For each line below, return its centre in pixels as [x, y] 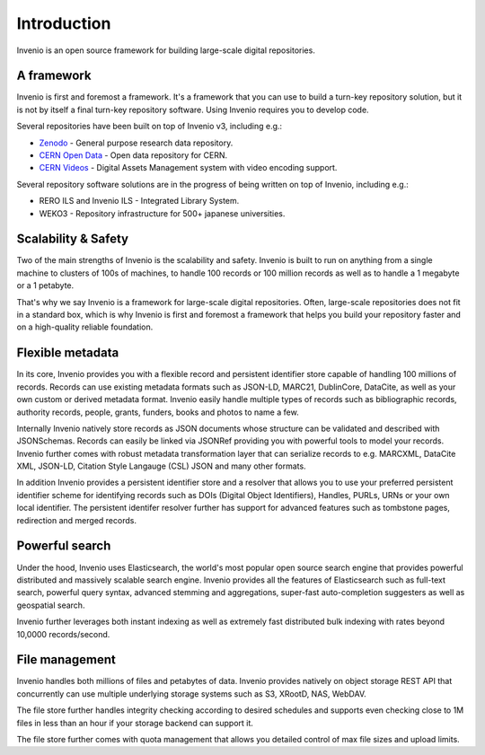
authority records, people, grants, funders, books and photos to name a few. [158, 412]
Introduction [64, 23]
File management [66, 660]
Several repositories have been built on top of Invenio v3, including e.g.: [150, 127]
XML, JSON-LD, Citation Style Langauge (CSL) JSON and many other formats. [161, 466]
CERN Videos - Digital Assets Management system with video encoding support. [188, 168]
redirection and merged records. [76, 520]
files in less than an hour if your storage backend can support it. [135, 723]
